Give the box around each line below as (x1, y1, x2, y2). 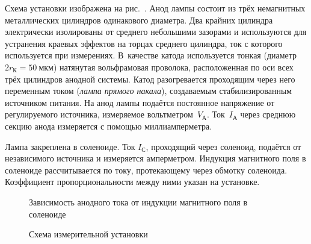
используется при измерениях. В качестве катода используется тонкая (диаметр (5, 49, 297, 61)
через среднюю (240, 108, 296, 120)
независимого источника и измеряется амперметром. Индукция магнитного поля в (5, 152, 306, 164)
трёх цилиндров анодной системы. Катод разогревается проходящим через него (5, 72, 295, 85)
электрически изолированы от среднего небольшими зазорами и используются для (5, 25, 307, 38)
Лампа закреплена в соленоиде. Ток (5, 140, 135, 152)
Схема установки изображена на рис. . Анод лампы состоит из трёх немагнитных (5, 2, 306, 14)
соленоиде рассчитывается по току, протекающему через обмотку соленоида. (5, 163, 288, 176)
